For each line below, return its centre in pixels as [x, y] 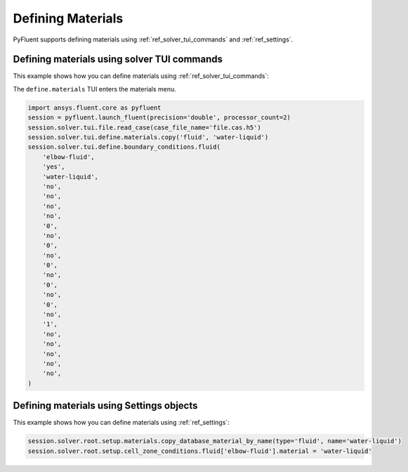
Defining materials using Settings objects [105, 406]
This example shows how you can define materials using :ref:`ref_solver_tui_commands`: [141, 76]
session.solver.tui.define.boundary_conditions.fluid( [124, 147]
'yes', [54, 167]
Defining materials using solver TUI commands [118, 59]
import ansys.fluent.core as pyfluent [94, 108]
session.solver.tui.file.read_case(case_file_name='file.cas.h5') [144, 127]
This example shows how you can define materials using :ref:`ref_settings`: [121, 423]
